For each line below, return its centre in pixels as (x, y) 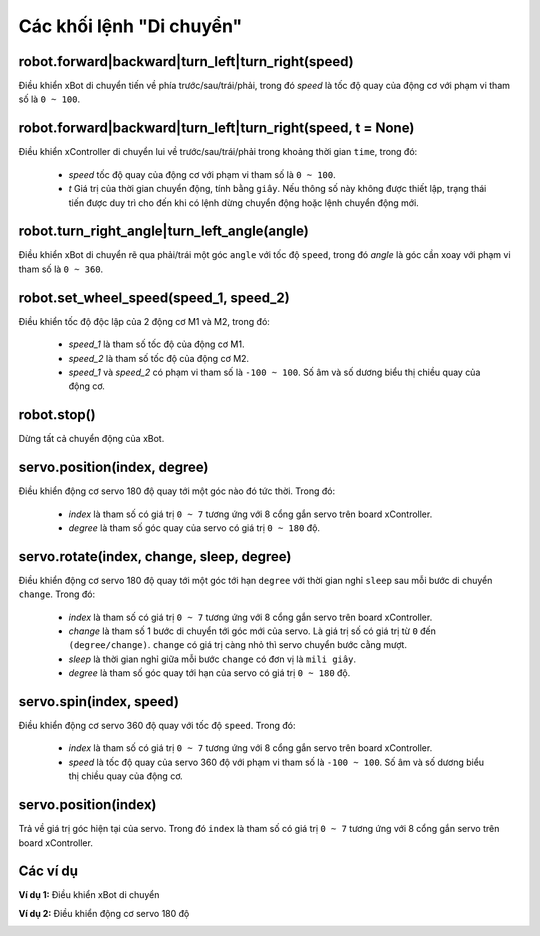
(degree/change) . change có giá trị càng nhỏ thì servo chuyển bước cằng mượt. (237, 645)
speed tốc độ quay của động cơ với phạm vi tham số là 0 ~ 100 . (202, 174)
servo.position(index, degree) (113, 467)
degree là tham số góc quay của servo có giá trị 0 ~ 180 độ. (194, 527)
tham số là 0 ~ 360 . (61, 269)
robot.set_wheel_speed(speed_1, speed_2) (154, 297)
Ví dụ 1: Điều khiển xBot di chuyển (89, 895)
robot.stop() (57, 415)
